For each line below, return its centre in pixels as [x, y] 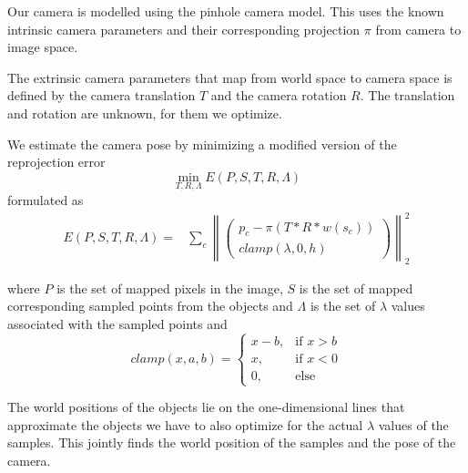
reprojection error [56, 162]
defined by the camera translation [102, 95]
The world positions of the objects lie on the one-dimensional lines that [206, 407]
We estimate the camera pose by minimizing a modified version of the [202, 144]
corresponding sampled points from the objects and [150, 306]
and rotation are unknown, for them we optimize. [145, 113]
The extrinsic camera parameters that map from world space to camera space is [230, 77]
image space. [43, 47]
